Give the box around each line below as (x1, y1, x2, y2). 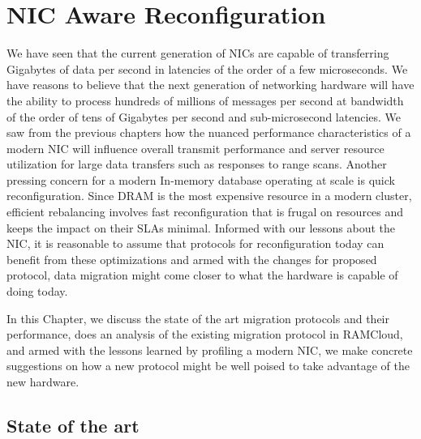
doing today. (6, 283, 68, 300)
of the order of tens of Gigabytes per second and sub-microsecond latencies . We (6, 108, 402, 125)
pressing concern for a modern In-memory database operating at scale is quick (6, 171, 395, 188)
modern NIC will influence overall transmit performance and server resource (6, 139, 384, 156)
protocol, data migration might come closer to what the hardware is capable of (6, 266, 398, 283)
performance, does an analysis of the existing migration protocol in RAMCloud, (6, 326, 403, 343)
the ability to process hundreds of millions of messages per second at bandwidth (6, 92, 404, 109)
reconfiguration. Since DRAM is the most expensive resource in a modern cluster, (6, 187, 412, 204)
